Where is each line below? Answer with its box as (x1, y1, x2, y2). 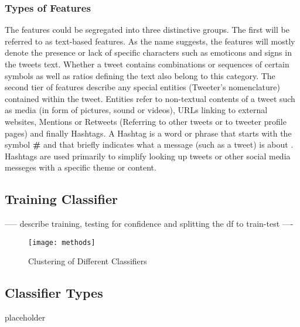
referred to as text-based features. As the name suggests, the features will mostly (5, 35, 295, 47)
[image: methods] (28, 238, 96, 247)
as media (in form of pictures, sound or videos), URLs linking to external (5, 104, 268, 116)
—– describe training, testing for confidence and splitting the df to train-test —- (5, 217, 294, 230)
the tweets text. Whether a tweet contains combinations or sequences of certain (5, 58, 289, 70)
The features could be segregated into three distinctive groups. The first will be (5, 23, 289, 36)
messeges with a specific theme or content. (5, 161, 156, 173)
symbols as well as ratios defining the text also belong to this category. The (5, 69, 275, 81)
